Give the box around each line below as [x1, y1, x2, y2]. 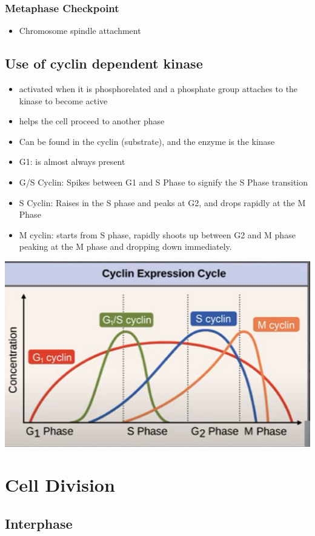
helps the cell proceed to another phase [19, 115, 165, 127]
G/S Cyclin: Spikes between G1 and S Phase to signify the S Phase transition [19, 175, 308, 188]
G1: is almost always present [19, 155, 125, 168]
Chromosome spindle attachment [19, 24, 141, 37]
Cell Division [5, 472, 115, 497]
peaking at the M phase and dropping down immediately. [19, 240, 232, 253]
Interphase [5, 514, 73, 532]
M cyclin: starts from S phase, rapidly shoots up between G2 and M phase [19, 228, 296, 241]
